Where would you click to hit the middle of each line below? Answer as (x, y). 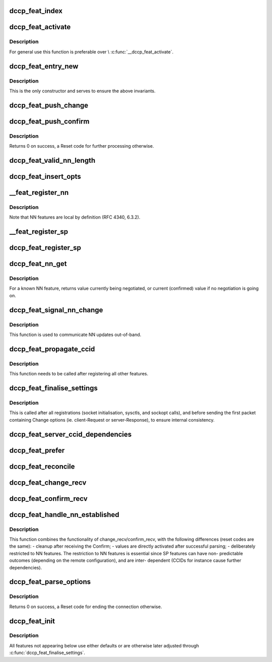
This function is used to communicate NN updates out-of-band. (75, 335)
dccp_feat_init (32, 621)
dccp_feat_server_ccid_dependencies (71, 434)
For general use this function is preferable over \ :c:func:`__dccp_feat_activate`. (91, 52)
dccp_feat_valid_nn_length (52, 160)
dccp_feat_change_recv (48, 482)
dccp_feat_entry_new (44, 66)
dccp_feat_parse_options (50, 582)
